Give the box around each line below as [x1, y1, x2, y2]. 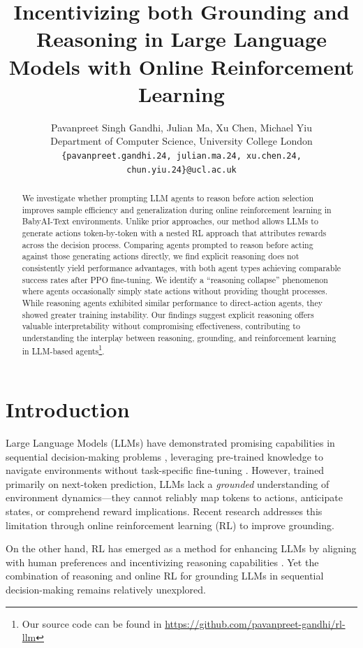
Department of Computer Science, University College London [50, 134, 313, 148]
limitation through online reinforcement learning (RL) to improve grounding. [6, 517, 334, 532]
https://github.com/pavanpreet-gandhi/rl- [165, 616, 346, 631]
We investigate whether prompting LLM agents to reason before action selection [22, 192, 314, 203]
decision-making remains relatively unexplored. [6, 582, 206, 597]
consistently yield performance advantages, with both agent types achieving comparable [22, 261, 341, 273]
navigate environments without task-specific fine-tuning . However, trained [6, 463, 325, 477]
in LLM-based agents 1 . [22, 343, 105, 357]
